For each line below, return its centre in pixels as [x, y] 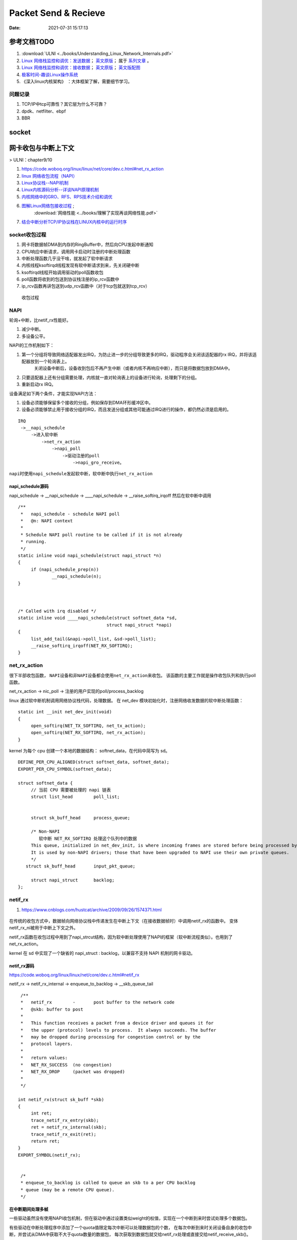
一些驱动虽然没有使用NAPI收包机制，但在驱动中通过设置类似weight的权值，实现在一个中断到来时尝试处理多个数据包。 [129, 1218]
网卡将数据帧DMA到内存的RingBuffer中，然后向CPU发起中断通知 [87, 245]
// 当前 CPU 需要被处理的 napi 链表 [71, 790]
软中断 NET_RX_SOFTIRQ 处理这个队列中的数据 [88, 838]
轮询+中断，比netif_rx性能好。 [40, 320]
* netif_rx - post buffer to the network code [98, 1002]
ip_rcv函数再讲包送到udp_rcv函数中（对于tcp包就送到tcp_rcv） [86, 286]
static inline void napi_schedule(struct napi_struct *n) [90, 555]
